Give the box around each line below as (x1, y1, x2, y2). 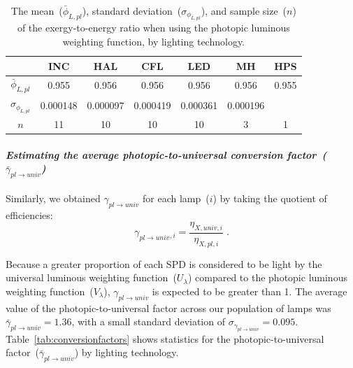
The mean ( (10, 3, 63, 17)
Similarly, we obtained (6, 190, 101, 205)
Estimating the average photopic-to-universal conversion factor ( (6, 147, 327, 162)
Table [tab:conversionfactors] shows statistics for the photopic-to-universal (6, 331, 324, 346)
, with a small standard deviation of (71, 314, 225, 329)
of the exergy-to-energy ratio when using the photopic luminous (17, 20, 290, 35)
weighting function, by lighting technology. (62, 34, 245, 48)
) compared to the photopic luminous (187, 270, 347, 285)
